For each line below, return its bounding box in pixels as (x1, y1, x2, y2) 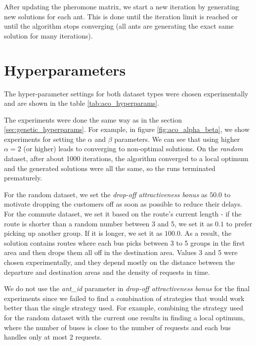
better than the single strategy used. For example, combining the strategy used (4, 302, 244, 313)
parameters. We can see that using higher (114, 133, 240, 144)
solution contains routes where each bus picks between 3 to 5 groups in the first (4, 237, 245, 248)
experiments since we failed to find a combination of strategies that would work (4, 293, 245, 303)
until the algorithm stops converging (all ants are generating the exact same (4, 21, 234, 31)
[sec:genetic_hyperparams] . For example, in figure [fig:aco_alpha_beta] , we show (4, 124, 250, 134)
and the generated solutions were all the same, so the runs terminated (4, 163, 215, 173)
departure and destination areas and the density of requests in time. (4, 266, 210, 277)
